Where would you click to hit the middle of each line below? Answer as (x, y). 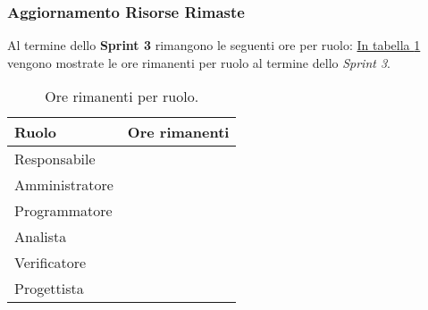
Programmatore (63, 211)
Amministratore (64, 185)
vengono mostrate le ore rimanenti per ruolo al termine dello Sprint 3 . (199, 62)
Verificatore (50, 263)
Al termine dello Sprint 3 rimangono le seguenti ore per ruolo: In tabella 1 (214, 45)
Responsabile (55, 159)
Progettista (49, 289)
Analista (41, 237)
